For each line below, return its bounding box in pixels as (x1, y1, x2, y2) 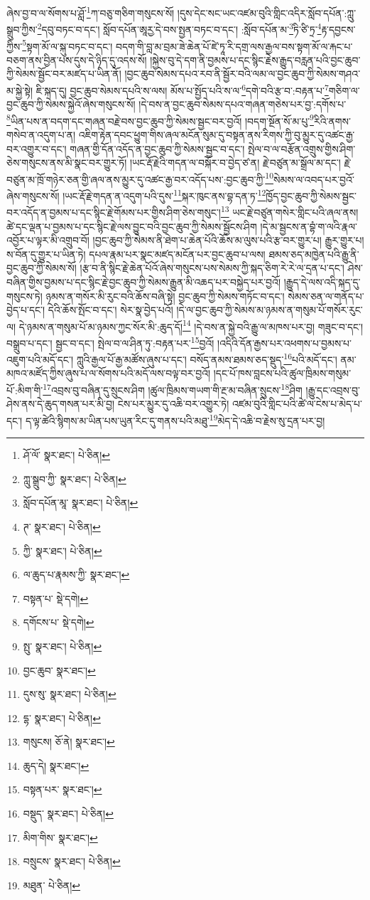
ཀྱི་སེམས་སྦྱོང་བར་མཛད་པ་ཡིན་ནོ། (6, 66, 121, 81)
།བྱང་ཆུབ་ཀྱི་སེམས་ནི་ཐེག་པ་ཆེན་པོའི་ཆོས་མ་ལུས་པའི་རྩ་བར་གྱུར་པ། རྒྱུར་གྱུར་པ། (92, 233, 364, 248)
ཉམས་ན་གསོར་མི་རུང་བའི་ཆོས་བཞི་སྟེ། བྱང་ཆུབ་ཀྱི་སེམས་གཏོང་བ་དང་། (45, 288, 285, 303)
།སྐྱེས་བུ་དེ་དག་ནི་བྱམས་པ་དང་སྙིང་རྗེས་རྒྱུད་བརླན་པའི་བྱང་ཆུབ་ (150, 52, 361, 67)
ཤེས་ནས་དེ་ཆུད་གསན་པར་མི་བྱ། (6, 396, 115, 411)
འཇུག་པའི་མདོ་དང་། (6, 351, 73, 366)
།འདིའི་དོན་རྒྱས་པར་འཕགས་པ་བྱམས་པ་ (217, 335, 352, 350)
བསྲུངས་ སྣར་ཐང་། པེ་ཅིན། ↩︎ (23, 854, 121, 869)
